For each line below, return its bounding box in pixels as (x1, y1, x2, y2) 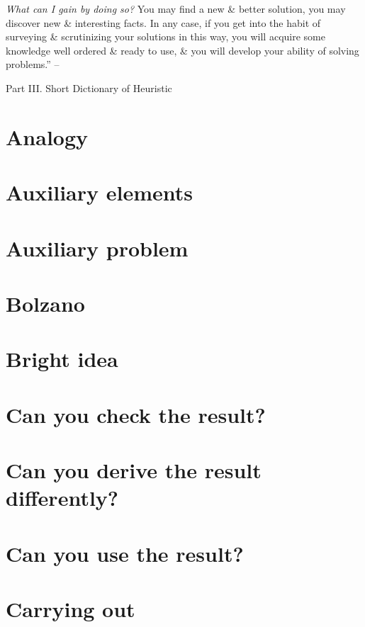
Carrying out (6, 594, 135, 623)
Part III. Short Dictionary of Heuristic (6, 80, 172, 95)
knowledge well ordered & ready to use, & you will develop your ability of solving (6, 43, 359, 57)
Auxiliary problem (6, 233, 189, 262)
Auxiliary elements (6, 178, 193, 207)
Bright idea (6, 344, 118, 373)
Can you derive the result (6, 456, 262, 484)
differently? (6, 483, 119, 512)
